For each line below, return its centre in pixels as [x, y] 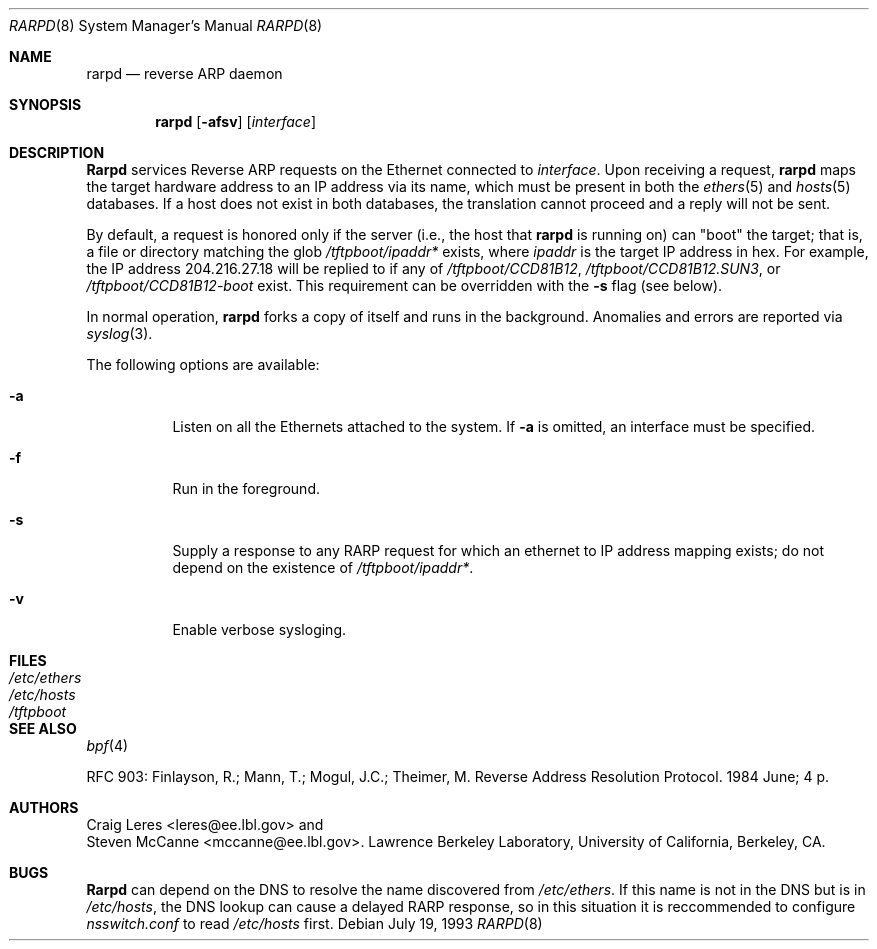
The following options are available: [203, 364]
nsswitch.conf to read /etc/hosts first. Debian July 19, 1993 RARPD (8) [314, 923]
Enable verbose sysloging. [259, 629]
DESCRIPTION [57, 152]
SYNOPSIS [45, 104]
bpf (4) [107, 745]
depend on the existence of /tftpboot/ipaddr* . [323, 567]
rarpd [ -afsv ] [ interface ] [235, 121]
